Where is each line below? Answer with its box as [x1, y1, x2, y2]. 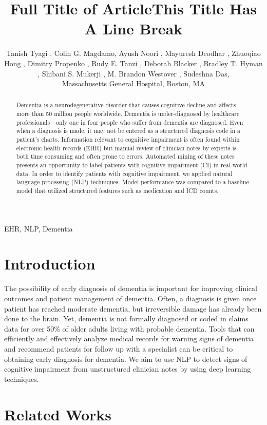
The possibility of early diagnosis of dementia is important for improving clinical [4, 283, 257, 294]
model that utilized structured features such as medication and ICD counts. [16, 186, 219, 195]
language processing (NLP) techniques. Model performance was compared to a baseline [16, 178, 249, 186]
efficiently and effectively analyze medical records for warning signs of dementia [4, 333, 254, 344]
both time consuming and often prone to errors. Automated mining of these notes [16, 152, 235, 161]
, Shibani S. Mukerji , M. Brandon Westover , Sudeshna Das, [37, 68, 230, 79]
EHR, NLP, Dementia [4, 223, 73, 234]
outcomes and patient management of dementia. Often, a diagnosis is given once [4, 293, 257, 304]
